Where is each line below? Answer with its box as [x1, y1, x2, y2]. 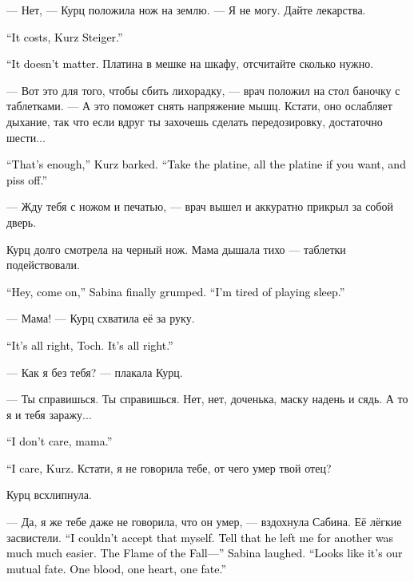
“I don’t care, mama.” [6, 433, 113, 449]
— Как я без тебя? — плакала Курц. [6, 363, 183, 380]
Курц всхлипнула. [6, 486, 92, 503]
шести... [6, 129, 46, 145]
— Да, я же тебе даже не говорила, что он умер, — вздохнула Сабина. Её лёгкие [6, 513, 402, 530]
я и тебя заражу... [6, 406, 92, 422]
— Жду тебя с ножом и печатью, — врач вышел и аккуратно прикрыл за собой [6, 198, 393, 215]
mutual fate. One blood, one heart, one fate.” [6, 560, 227, 576]
